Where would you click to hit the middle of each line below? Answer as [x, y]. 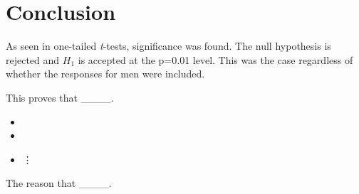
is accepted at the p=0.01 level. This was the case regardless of [215, 59]
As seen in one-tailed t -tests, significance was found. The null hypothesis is [168, 46]
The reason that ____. [59, 183]
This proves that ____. [60, 97]
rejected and [33, 59]
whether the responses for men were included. [105, 74]
